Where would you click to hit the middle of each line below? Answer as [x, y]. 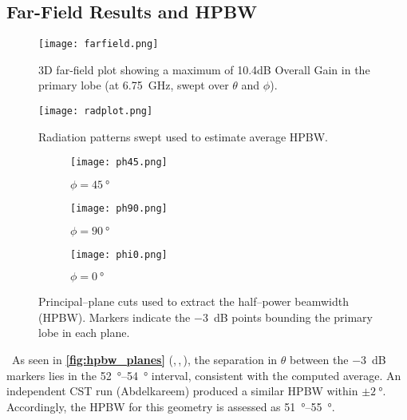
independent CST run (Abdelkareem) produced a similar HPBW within [182, 391]
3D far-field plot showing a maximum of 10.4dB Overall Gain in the [204, 69]
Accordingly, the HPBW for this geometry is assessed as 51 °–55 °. [171, 406]
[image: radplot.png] [96, 111]
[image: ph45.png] [119, 162]
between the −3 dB [338, 360]
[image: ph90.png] [119, 208]
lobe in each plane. [84, 333]
